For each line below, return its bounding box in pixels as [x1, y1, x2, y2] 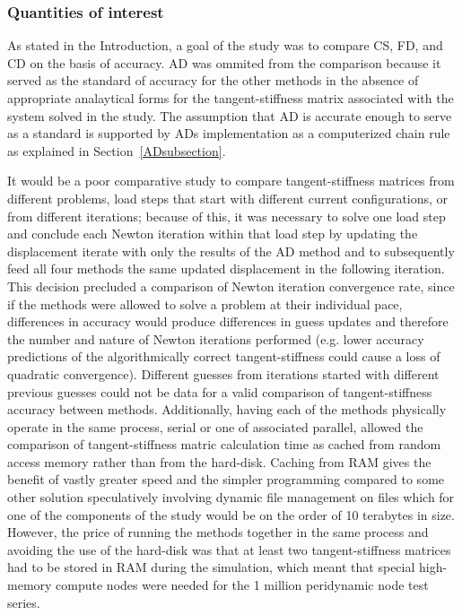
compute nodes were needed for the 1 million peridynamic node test [56, 576, 429, 594]
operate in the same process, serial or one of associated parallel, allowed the [7, 417, 423, 436]
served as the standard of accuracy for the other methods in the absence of [7, 71, 419, 90]
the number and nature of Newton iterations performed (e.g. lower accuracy [7, 329, 424, 348]
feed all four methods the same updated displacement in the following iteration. [7, 259, 445, 278]
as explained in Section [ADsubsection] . [7, 141, 226, 160]
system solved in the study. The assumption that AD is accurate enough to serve [7, 106, 452, 125]
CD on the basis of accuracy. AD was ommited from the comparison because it [7, 53, 441, 72]
